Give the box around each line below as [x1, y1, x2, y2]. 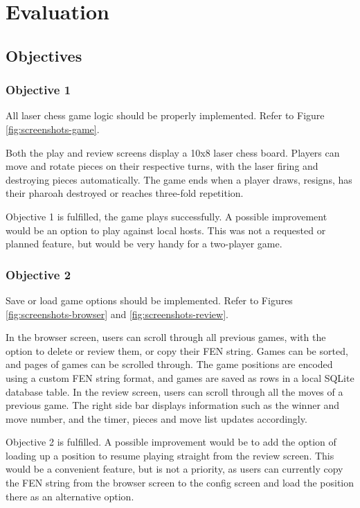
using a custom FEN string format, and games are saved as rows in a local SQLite [6, 370, 354, 385]
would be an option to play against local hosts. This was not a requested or [6, 222, 326, 237]
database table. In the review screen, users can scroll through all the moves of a [6, 384, 343, 398]
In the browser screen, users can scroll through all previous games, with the [6, 330, 326, 344]
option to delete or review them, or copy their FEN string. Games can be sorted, [6, 343, 348, 358]
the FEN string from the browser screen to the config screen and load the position [6, 475, 354, 490]
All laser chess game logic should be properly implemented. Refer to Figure [6, 108, 325, 123]
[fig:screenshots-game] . [6, 121, 100, 136]
